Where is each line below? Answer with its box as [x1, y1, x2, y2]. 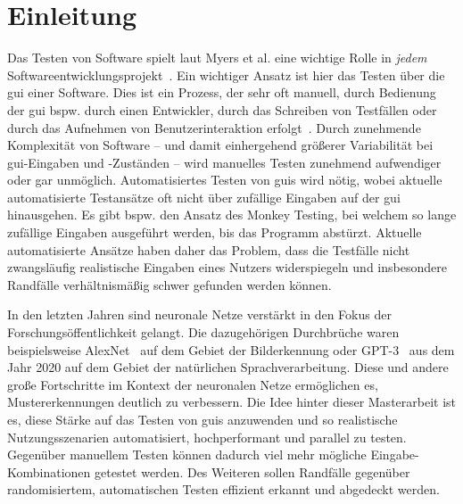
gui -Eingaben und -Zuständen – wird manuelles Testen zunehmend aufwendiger [7, 153, 442, 171]
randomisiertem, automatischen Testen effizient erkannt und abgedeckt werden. [7, 480, 440, 499]
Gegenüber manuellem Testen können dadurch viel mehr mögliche [7, 445, 367, 464]
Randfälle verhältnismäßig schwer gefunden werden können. [7, 275, 332, 293]
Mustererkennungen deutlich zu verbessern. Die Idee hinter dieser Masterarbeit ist [7, 392, 457, 411]
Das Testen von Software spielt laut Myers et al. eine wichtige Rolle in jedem [7, 48, 427, 67]
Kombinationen [7, 462, 91, 481]
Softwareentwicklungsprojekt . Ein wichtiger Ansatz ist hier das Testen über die [7, 65, 445, 84]
